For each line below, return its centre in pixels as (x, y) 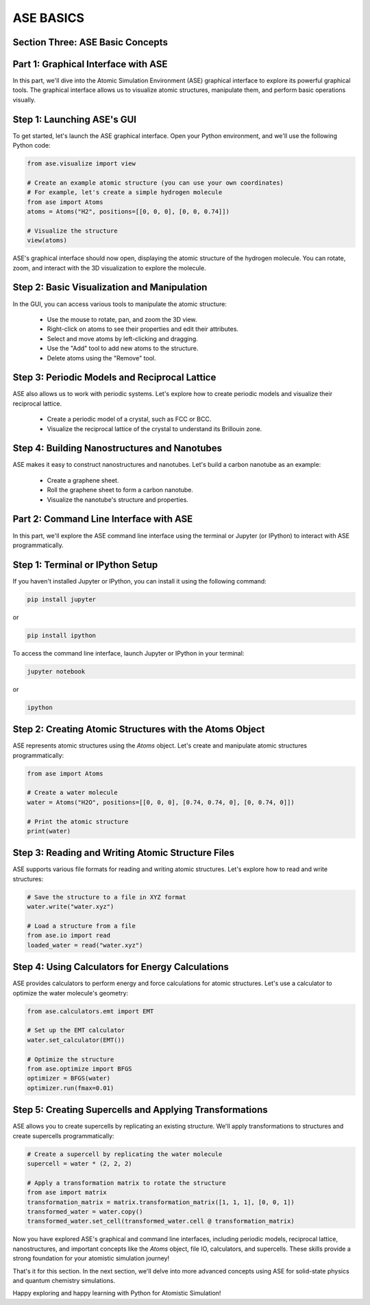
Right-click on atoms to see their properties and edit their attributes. (143, 329)
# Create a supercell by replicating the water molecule (125, 1154)
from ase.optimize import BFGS (80, 1069)
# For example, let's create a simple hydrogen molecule (125, 193)
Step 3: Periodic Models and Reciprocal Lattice (114, 378)
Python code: (32, 146)
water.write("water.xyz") (71, 907)
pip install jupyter (61, 599)
